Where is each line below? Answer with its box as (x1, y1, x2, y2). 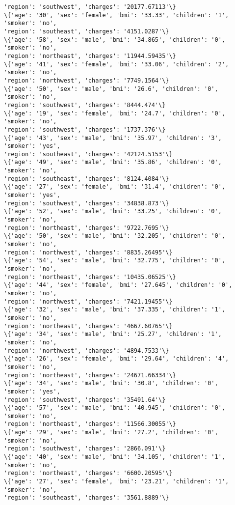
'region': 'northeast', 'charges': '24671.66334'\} (4, 371, 176, 379)
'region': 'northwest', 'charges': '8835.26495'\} (4, 249, 173, 256)
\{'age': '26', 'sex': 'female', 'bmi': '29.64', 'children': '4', (4, 355, 229, 363)
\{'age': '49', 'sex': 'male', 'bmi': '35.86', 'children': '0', (4, 159, 222, 166)
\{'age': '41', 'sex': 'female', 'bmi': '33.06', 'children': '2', (4, 60, 229, 68)
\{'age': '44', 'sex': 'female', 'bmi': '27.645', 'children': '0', (4, 281, 233, 289)
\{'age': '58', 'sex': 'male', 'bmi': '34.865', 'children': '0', (4, 36, 226, 43)
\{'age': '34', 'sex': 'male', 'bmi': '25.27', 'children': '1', (4, 331, 222, 338)
